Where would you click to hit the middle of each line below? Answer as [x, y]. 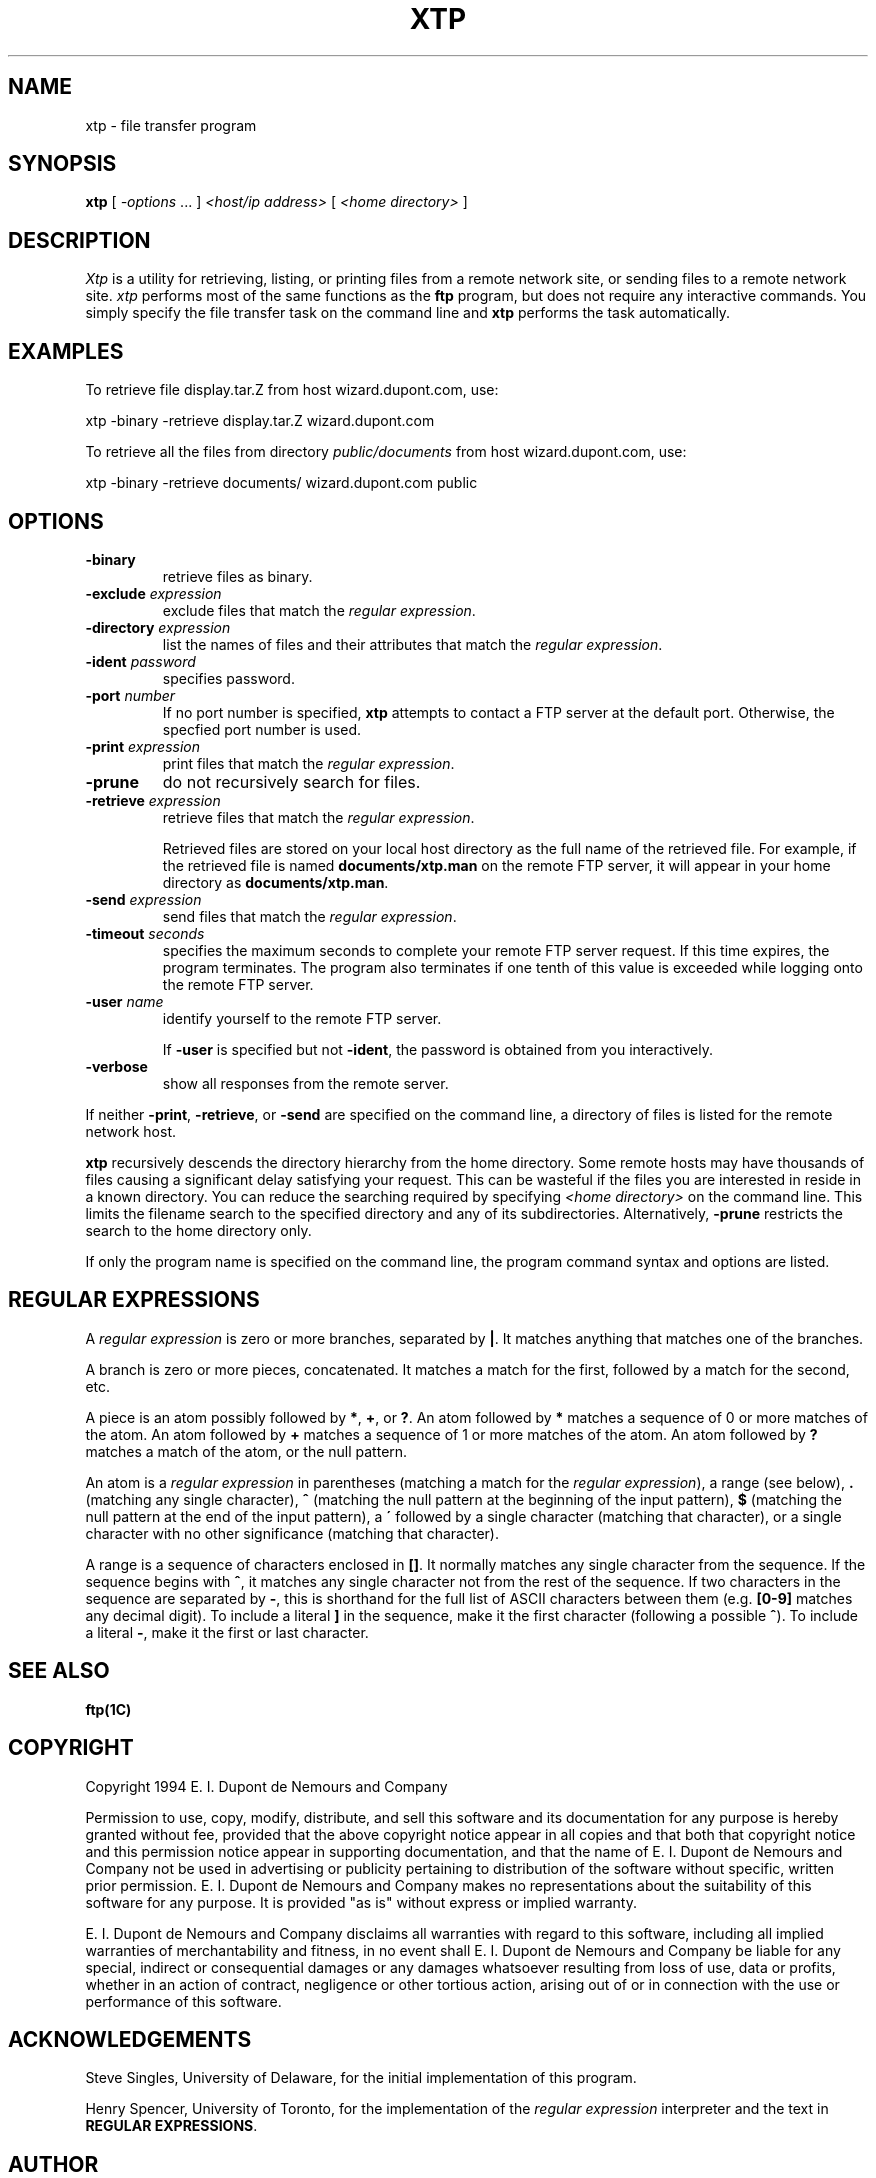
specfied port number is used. [262, 729]
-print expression [143, 746]
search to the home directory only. [198, 1230]
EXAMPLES [66, 351]
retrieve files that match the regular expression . [318, 817]
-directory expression [158, 627]
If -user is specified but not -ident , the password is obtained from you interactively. [438, 1049]
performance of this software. [183, 2001]
